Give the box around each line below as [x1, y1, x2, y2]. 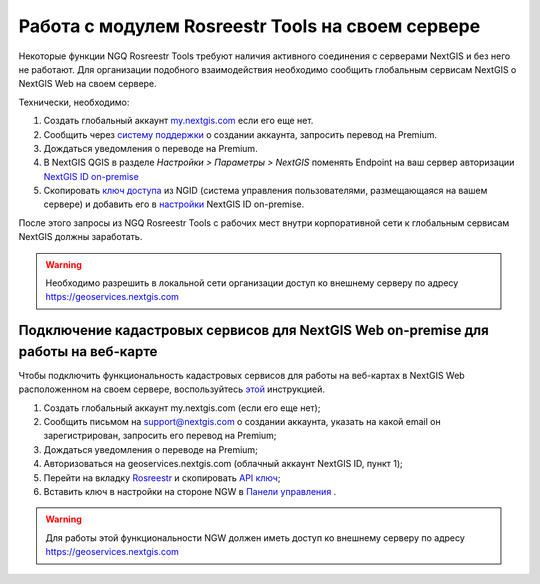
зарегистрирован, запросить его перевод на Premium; [43, 430, 277, 442]
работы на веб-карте [18, 343, 158, 360]
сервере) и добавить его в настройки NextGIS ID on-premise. [43, 198, 305, 210]
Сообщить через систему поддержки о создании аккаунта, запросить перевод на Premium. [43, 128, 438, 140]
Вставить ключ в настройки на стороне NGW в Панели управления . [43, 486, 337, 498]
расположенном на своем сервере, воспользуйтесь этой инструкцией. [18, 383, 325, 395]
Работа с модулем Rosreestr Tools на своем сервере [18, 15, 481, 37]
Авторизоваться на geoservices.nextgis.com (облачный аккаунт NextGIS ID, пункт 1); [43, 458, 404, 470]
